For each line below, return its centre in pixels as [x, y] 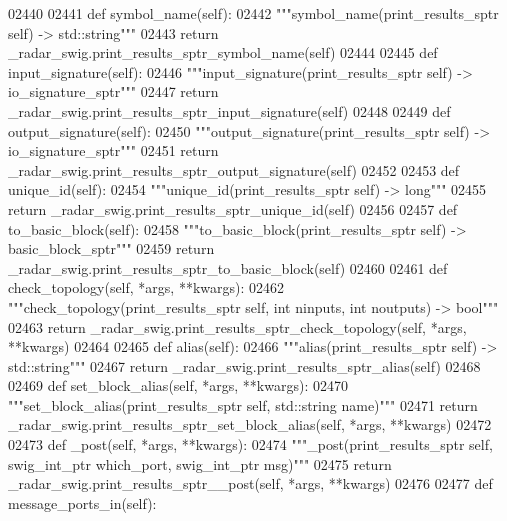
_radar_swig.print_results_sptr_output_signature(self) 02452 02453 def [234, 169]
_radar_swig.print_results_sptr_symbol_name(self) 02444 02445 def [223, 52]
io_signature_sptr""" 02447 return [113, 91]
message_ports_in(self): [82, 502]
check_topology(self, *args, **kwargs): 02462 [146, 287]
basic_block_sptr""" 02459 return [111, 248]
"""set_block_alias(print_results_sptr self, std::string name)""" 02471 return [243, 404]
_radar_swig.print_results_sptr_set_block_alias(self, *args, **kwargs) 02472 [250, 424]
